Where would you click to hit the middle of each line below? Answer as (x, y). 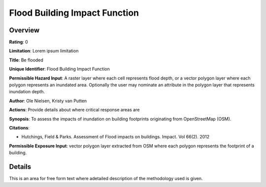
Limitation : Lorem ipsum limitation (44, 51)
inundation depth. (27, 92)
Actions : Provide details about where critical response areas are (74, 110)
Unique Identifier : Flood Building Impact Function (60, 69)
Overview (24, 30)
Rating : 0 (18, 42)
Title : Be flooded (26, 60)
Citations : (19, 128)
